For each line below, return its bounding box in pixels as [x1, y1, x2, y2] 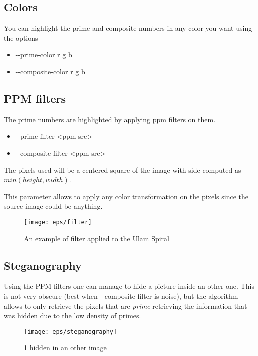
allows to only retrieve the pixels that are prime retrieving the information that [4, 300, 247, 311]
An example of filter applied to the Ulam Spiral [24, 233, 169, 243]
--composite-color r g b [15, 66, 85, 76]
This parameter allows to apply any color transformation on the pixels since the [4, 191, 249, 201]
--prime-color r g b [15, 49, 72, 60]
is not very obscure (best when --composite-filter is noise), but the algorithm [4, 290, 238, 301]
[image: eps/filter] [24, 218, 92, 226]
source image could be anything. [4, 201, 103, 211]
